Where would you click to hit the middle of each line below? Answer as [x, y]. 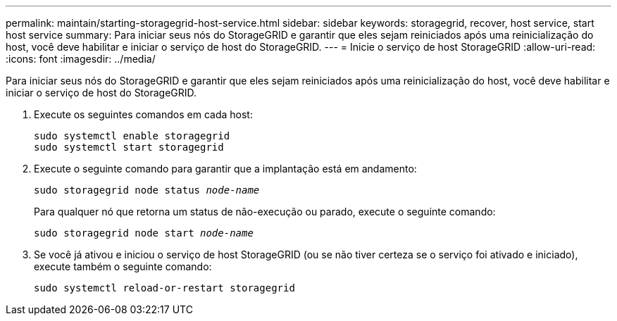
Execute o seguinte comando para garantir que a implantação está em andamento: [225, 169]
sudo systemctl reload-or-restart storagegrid [164, 288]
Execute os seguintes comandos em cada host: [143, 114]
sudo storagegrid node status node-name [147, 190]
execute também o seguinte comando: [123, 266]
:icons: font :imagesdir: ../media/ [81, 59]
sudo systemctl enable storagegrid [132, 136]
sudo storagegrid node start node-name [144, 233]
